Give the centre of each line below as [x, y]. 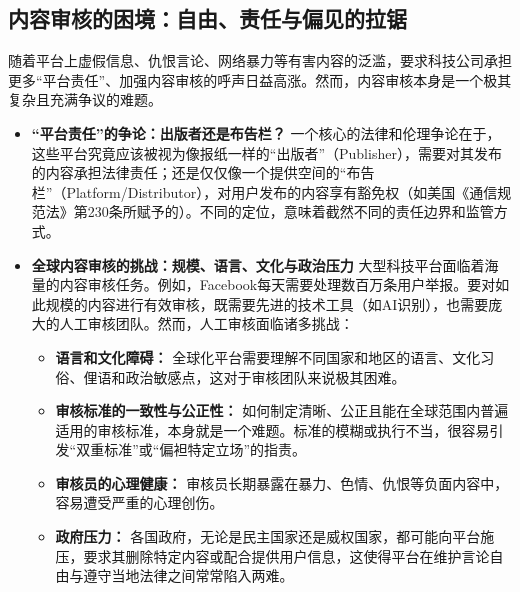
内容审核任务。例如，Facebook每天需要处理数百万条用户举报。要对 [277, 284]
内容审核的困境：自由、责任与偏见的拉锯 [207, 18]
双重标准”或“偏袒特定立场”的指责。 [191, 449]
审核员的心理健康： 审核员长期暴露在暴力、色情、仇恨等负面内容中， [282, 482]
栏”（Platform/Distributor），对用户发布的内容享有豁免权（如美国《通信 [264, 191]
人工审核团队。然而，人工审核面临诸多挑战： [206, 323]
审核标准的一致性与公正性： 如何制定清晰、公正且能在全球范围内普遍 [282, 410]
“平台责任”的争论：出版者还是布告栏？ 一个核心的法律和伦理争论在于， [266, 132]
